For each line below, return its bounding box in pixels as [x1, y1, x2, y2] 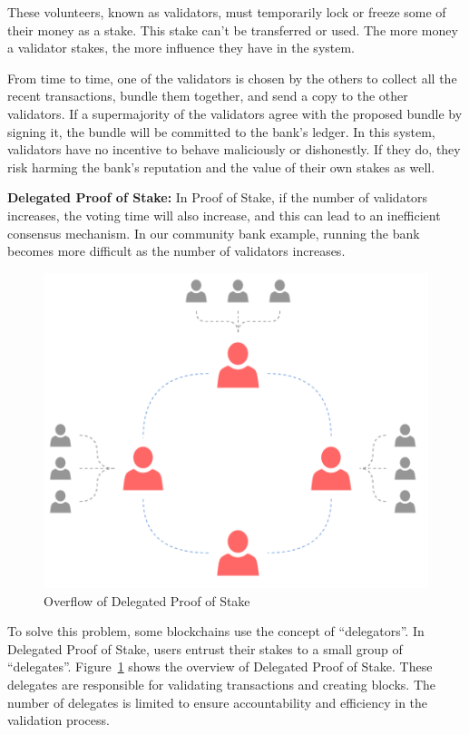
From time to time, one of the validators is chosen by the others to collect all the [7, 68, 457, 87]
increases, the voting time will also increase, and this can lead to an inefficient [7, 205, 441, 224]
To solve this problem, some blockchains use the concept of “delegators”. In [7, 622, 425, 641]
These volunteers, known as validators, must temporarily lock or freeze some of [7, 3, 446, 21]
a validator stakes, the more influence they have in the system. [7, 38, 356, 57]
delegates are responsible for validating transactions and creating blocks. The [7, 674, 435, 693]
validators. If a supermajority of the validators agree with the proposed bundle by [7, 103, 463, 122]
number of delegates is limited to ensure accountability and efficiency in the [7, 692, 428, 711]
